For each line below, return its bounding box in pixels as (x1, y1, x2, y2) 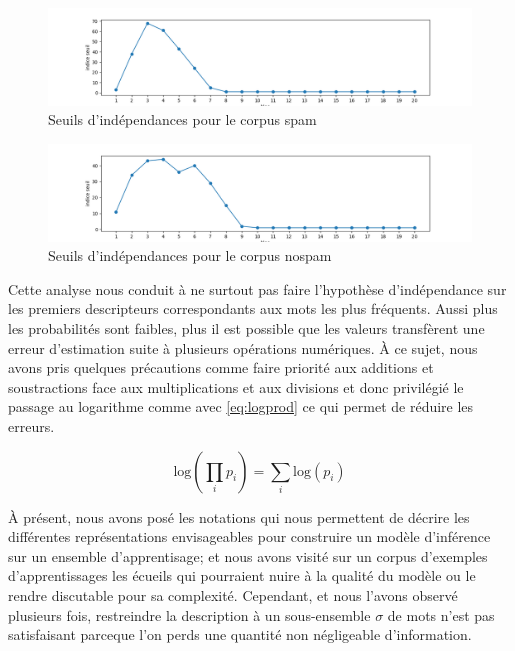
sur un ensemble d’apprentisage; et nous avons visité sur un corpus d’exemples (8, 545, 488, 566)
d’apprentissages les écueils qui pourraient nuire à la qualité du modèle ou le (8, 565, 476, 586)
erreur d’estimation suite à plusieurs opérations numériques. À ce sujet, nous (8, 337, 478, 358)
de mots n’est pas (387, 604, 495, 625)
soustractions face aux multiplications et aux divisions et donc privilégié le (8, 376, 464, 397)
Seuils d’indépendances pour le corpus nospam (48, 245, 332, 266)
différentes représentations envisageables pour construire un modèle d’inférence (8, 526, 491, 547)
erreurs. (8, 415, 55, 436)
